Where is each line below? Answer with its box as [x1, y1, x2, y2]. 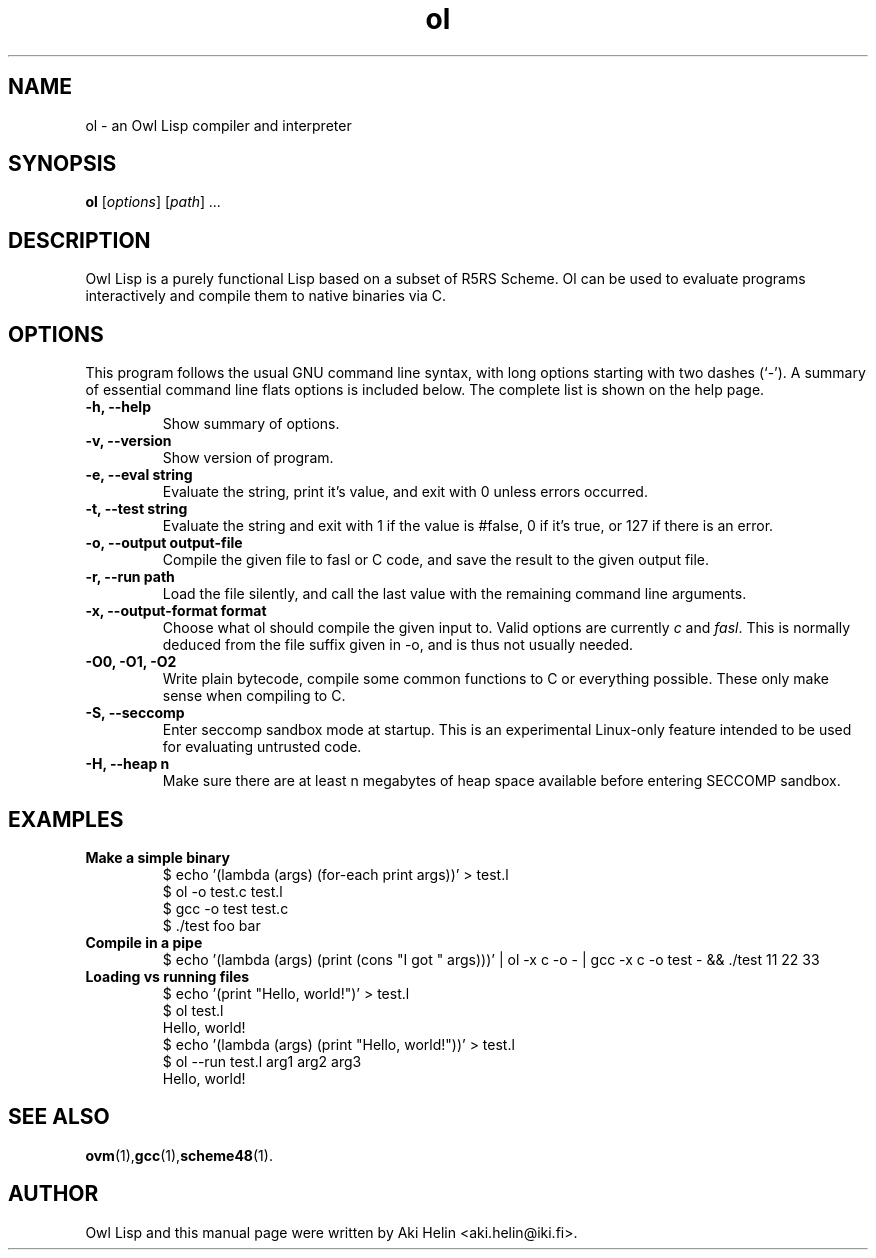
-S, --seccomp [85, 704, 185, 722]
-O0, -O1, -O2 [85, 653, 177, 671]
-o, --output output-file [85, 534, 243, 552]
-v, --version [85, 432, 172, 450]
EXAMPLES [8, 806, 124, 832]
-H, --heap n [85, 755, 170, 773]
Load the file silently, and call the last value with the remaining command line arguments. [162, 585, 747, 603]
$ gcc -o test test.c [162, 899, 289, 917]
